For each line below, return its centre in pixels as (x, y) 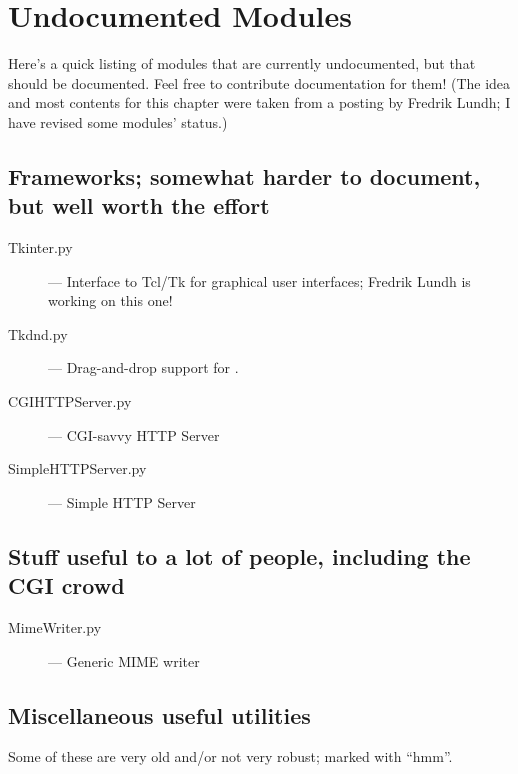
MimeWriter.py (55, 627)
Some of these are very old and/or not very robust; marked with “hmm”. (230, 756)
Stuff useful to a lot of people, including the (239, 555)
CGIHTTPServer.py (70, 401)
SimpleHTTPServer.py (77, 468)
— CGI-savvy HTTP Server (134, 434)
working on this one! (110, 300)
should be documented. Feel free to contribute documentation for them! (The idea (259, 82)
